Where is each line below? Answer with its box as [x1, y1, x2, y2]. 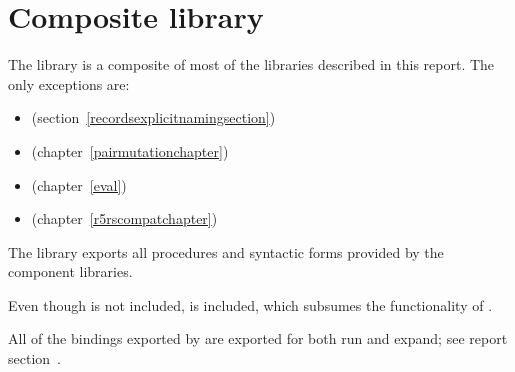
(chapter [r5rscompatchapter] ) [31, 208, 218, 229]
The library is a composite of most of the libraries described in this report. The [8, 54, 495, 75]
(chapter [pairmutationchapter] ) [31, 140, 229, 161]
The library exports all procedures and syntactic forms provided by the [8, 241, 444, 262]
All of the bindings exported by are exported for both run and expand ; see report [8, 328, 508, 349]
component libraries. [8, 261, 133, 282]
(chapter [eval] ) [31, 174, 127, 195]
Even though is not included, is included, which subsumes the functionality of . [8, 294, 493, 315]
